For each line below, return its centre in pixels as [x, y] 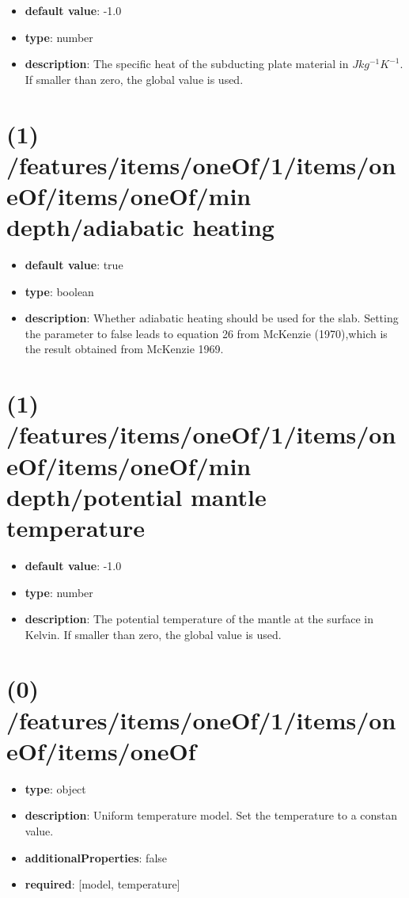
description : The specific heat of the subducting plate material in [187, 64]
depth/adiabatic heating [140, 227]
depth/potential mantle [136, 496]
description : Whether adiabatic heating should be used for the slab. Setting [212, 318]
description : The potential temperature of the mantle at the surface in [199, 619]
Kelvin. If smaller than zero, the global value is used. [153, 634]
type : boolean [59, 291]
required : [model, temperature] [102, 884]
